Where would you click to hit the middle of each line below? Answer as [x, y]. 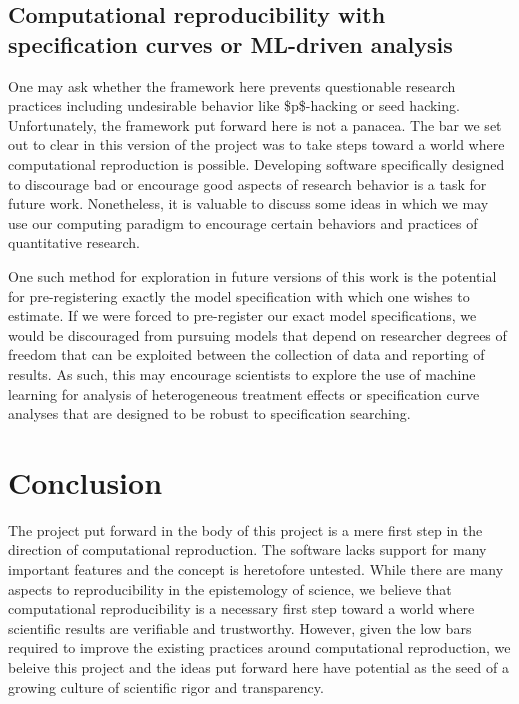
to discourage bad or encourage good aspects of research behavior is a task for [247, 183]
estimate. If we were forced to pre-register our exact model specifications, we [242, 315]
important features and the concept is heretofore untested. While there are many [256, 569]
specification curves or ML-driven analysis [230, 43]
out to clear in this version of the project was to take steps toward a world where [256, 144]
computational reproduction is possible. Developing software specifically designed [256, 163]
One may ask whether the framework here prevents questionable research [232, 85]
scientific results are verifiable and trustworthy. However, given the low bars [240, 627]
